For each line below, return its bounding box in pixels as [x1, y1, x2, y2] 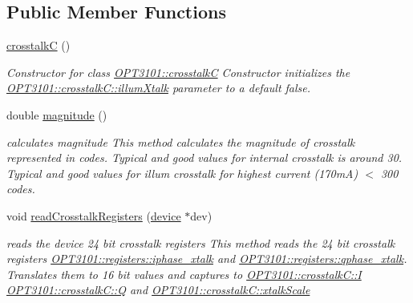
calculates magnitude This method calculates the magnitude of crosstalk [6, 133, 355, 150]
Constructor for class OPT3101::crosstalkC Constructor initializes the [6, 63, 350, 80]
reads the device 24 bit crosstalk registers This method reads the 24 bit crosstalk [6, 234, 395, 251]
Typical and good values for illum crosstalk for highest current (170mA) [6, 164, 358, 181]
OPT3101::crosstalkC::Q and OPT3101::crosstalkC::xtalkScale [6, 281, 310, 298]
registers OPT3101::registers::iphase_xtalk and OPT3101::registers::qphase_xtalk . [6, 250, 407, 267]
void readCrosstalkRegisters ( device [6, 207, 181, 224]
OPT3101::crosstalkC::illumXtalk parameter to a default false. [6, 79, 311, 96]
